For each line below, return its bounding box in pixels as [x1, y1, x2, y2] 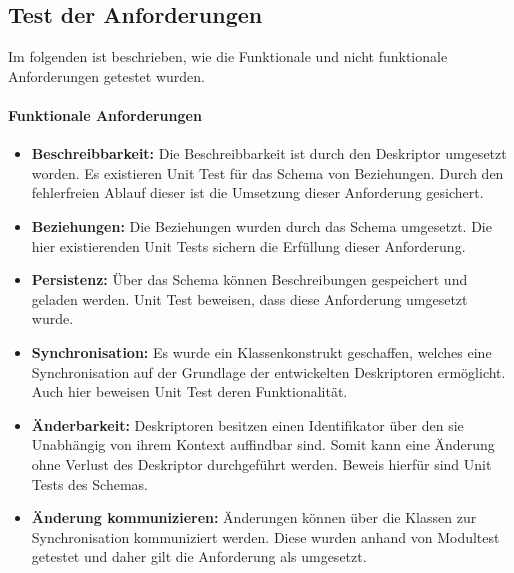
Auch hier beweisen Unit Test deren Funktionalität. [31, 381, 348, 402]
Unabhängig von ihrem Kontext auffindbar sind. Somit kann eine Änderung [31, 434, 495, 455]
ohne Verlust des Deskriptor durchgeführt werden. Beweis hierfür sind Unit [31, 453, 492, 474]
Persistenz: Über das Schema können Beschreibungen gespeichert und [31, 269, 468, 290]
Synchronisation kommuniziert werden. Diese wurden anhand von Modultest [31, 526, 500, 547]
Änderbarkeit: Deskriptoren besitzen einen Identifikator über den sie [31, 414, 464, 435]
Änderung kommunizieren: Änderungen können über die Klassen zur [31, 507, 477, 528]
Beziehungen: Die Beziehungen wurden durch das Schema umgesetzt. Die [31, 215, 492, 236]
